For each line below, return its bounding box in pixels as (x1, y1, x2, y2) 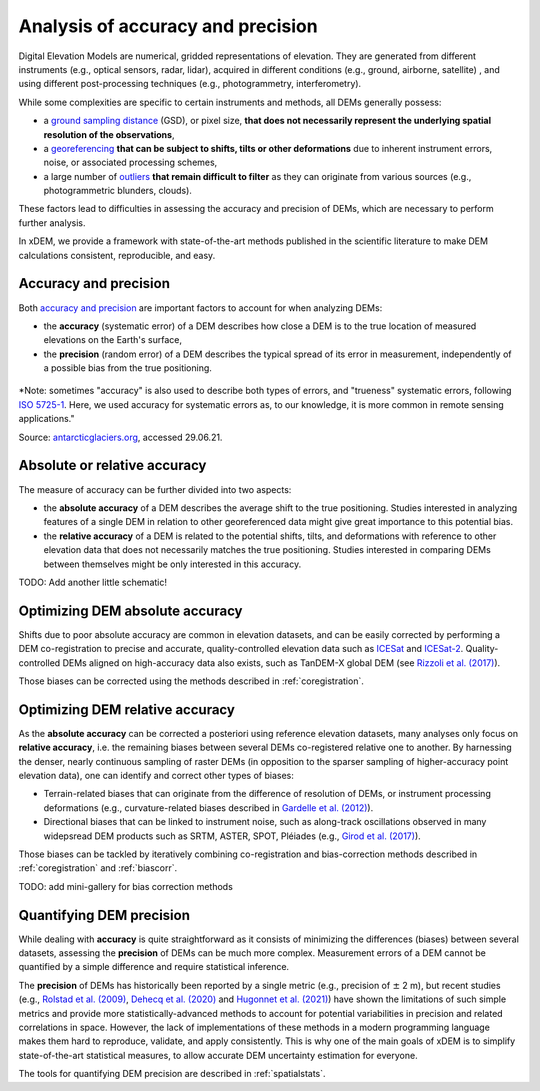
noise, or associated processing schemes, (43, 156, 218, 169)
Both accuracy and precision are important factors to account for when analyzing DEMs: (18, 301, 383, 314)
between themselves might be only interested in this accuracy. (43, 558, 302, 570)
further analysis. (18, 216, 86, 229)
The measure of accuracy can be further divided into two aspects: (18, 483, 292, 495)
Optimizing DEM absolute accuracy (18, 602, 244, 619)
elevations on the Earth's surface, (43, 334, 182, 346)
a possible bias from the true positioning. (43, 362, 212, 374)
